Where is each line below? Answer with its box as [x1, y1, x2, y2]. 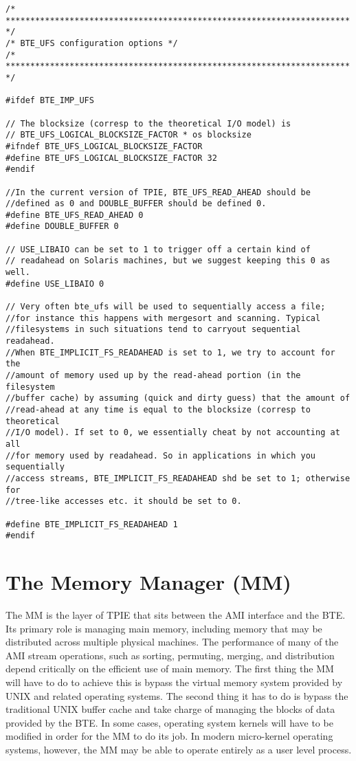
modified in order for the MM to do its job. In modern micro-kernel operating [5, 729, 333, 743]
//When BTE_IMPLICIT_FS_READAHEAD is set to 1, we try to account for [5, 347, 335, 357]
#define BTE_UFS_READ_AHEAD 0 [5, 210, 144, 220]
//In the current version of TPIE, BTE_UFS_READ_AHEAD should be [5, 187, 311, 197]
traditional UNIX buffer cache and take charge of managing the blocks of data [5, 702, 335, 716]
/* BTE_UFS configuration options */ [5, 38, 178, 48]
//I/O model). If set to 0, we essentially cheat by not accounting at [5, 428, 340, 438]
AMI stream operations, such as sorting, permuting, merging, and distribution [5, 648, 335, 662]
